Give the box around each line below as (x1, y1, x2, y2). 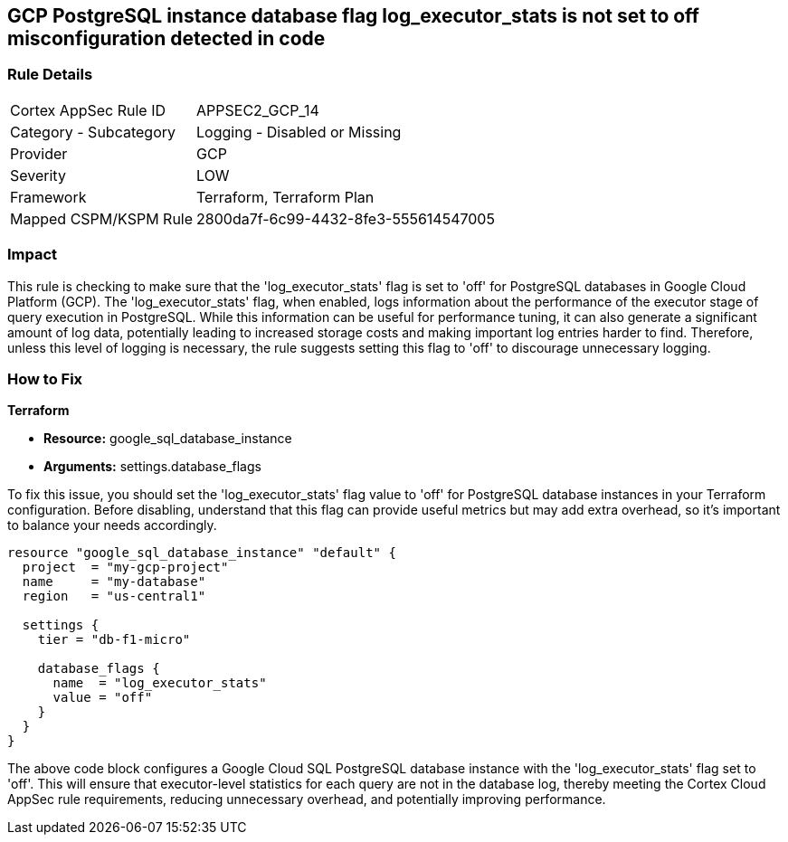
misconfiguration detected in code (7, 27, 326, 50)
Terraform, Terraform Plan (196, 187, 375, 206)
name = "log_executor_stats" (52, 676, 267, 691)
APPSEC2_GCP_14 (196, 100, 319, 119)
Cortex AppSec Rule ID (10, 100, 166, 119)
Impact (7, 245, 58, 264)
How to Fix (7, 369, 83, 388)
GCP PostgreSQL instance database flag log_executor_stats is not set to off (7, 5, 699, 27)
